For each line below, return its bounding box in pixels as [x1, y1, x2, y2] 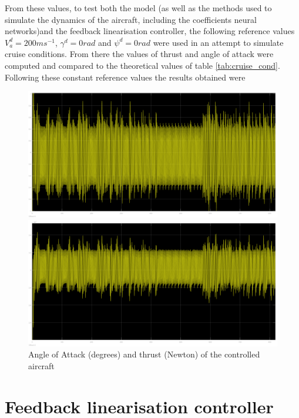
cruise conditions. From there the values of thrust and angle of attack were [5, 48, 274, 60]
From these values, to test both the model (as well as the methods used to [5, 2, 272, 14]
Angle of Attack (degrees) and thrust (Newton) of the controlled [28, 348, 260, 360]
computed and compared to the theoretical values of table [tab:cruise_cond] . [5, 59, 280, 71]
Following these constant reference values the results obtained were [5, 71, 246, 83]
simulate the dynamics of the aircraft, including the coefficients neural [5, 13, 257, 25]
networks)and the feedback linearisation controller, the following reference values [5, 25, 295, 37]
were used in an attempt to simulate [153, 36, 284, 48]
